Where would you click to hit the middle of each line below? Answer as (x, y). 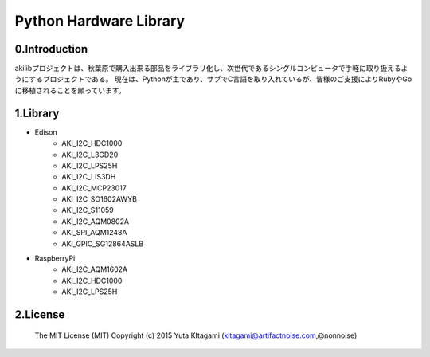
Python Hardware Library (100, 21)
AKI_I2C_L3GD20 (90, 155)
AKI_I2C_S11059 (88, 210)
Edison (46, 132)
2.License (40, 315)
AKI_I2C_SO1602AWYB (99, 199)
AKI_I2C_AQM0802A (96, 221)
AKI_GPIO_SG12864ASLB (103, 244)
